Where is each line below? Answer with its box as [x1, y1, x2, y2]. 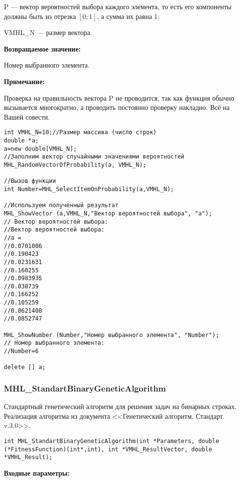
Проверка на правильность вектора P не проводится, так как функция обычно [4, 92, 234, 103]
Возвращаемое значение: [4, 43, 81, 53]
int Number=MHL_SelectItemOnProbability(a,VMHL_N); [4, 185, 174, 193]
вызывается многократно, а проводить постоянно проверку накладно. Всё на [4, 102, 230, 112]
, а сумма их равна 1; [96, 11, 160, 21]
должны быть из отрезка [4, 11, 76, 21]
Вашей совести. [4, 111, 50, 122]
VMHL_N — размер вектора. [4, 27, 92, 37]
